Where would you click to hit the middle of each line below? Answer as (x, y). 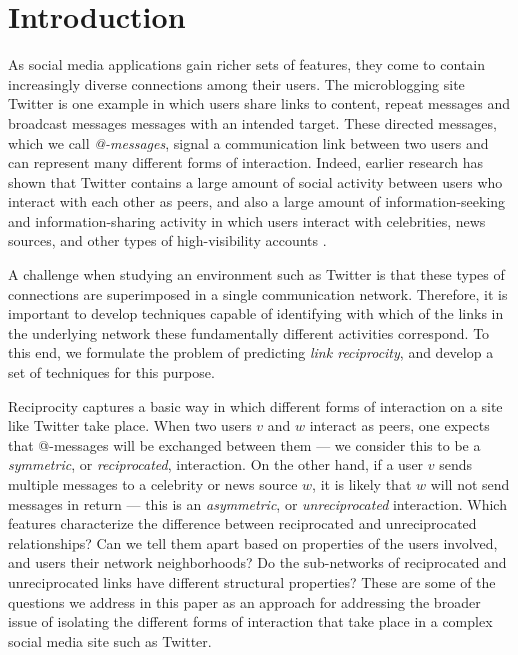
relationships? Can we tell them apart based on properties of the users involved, (253, 542)
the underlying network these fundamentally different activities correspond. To (249, 332)
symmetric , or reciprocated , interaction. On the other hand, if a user (216, 464)
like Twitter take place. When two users (130, 425)
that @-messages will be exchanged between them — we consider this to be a (244, 444)
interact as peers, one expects (399, 425)
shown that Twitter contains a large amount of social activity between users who (255, 181)
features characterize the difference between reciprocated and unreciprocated (242, 523)
